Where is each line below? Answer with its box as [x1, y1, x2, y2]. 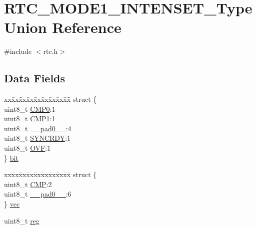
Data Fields [4, 70, 65, 86]
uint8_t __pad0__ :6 [4, 189, 71, 199]
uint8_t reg [4, 215, 39, 226]
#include [4, 46, 32, 56]
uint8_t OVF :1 [4, 143, 51, 153]
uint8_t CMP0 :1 [4, 103, 55, 114]
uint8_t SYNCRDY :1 [4, 133, 71, 143]
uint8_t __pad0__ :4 [4, 123, 71, 133]
